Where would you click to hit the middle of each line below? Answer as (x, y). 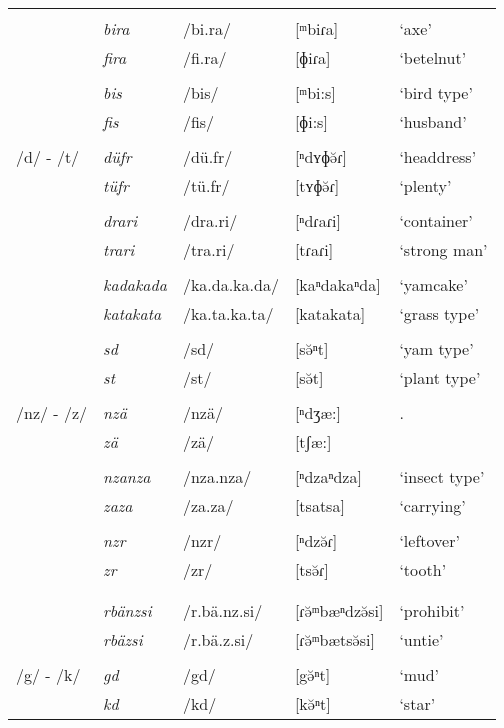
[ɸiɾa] (312, 57)
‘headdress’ (438, 156)
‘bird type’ (436, 92)
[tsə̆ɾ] (311, 569)
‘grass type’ (439, 313)
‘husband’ (433, 121)
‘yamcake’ (433, 284)
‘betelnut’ (433, 57)
